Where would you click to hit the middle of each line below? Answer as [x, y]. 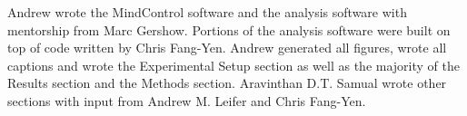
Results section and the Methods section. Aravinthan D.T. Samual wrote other [227, 83]
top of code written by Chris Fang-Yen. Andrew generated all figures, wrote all [227, 48]
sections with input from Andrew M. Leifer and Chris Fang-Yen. [187, 100]
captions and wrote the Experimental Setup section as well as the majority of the [233, 65]
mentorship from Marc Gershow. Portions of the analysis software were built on [229, 29]
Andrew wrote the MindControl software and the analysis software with [207, 12]
